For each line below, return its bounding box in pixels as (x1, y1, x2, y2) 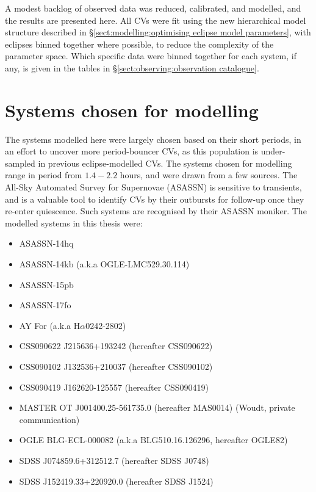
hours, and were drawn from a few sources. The (120, 168, 298, 181)
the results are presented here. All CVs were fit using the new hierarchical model (5, 13, 306, 26)
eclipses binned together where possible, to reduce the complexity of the (5, 37, 274, 50)
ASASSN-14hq (19, 237, 74, 250)
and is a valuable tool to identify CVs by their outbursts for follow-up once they (5, 192, 304, 205)
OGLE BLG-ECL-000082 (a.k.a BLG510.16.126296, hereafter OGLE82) (19, 433, 288, 446)
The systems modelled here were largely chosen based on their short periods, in (5, 132, 301, 145)
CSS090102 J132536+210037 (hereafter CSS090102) (19, 360, 213, 372)
